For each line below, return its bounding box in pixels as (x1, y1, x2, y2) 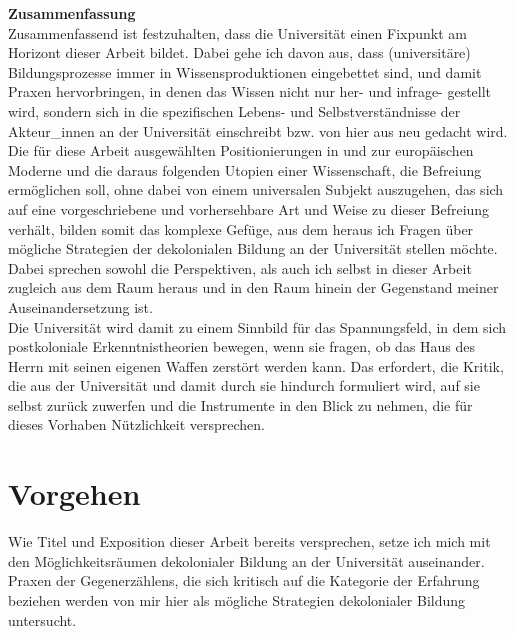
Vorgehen (8, 473, 141, 514)
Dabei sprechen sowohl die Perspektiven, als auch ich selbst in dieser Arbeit (8, 257, 472, 278)
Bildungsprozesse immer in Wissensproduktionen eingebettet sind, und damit (8, 61, 482, 82)
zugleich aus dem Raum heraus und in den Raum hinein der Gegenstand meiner (8, 277, 499, 298)
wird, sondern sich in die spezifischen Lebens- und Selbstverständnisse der (8, 100, 461, 121)
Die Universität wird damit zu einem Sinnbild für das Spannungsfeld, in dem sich (8, 316, 507, 337)
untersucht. (8, 609, 77, 630)
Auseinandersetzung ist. (8, 296, 153, 317)
